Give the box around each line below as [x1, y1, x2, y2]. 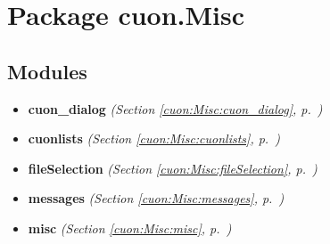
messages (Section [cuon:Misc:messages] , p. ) [28, 189, 285, 207]
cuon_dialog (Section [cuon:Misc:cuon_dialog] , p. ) [28, 99, 323, 118]
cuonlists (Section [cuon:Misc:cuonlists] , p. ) [28, 129, 281, 148]
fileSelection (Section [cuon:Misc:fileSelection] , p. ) [28, 159, 318, 177]
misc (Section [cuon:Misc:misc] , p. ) [28, 218, 232, 237]
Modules [7, 57, 87, 85]
